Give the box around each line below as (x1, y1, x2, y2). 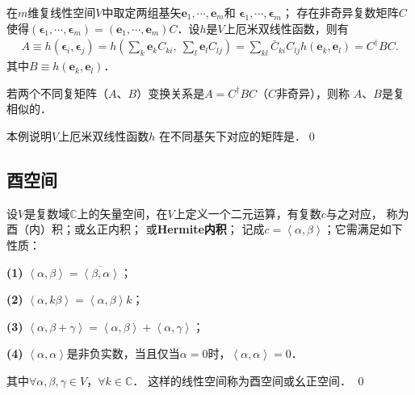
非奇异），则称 (276, 84, 350, 101)
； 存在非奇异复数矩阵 (281, 4, 399, 20)
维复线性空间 (27, 4, 96, 20)
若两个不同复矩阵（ (6, 84, 108, 101)
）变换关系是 (136, 84, 205, 101)
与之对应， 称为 (325, 204, 409, 221)
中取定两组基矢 (102, 4, 182, 20)
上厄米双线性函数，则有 (224, 19, 349, 36)
